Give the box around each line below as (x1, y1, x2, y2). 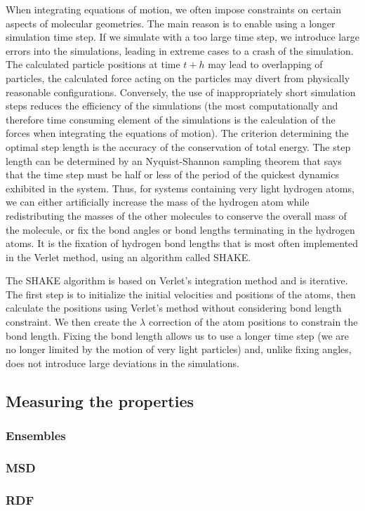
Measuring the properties (6, 390, 194, 411)
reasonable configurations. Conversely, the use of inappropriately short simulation (6, 84, 356, 99)
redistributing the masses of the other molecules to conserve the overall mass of (6, 208, 347, 223)
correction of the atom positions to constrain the (148, 314, 358, 329)
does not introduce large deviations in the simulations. (6, 355, 239, 370)
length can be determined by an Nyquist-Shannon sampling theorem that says (6, 153, 342, 168)
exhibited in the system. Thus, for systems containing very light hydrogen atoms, (6, 180, 354, 195)
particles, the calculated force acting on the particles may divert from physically (6, 70, 350, 85)
